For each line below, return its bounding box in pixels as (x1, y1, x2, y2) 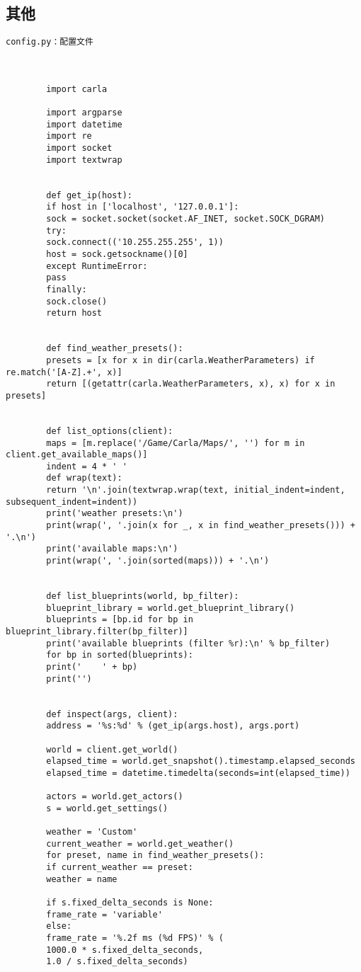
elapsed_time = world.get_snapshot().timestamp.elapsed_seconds (46, 756, 355, 767)
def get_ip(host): (46, 190, 132, 200)
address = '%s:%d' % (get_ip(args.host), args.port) (46, 721, 300, 731)
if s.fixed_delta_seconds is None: (46, 898, 214, 908)
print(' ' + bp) (46, 661, 138, 672)
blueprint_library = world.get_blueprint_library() (46, 602, 295, 613)
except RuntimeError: (46, 261, 148, 271)
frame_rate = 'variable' (46, 909, 163, 920)
